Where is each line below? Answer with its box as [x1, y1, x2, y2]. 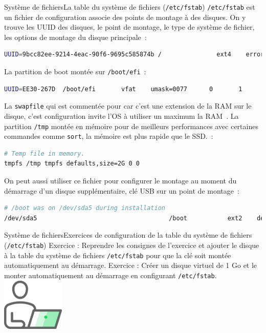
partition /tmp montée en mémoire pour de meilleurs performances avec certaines [4, 120, 258, 131]
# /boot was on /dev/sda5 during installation [4, 204, 165, 212]
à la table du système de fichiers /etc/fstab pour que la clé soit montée [4, 249, 231, 260]
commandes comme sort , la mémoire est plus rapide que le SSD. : [4, 131, 213, 141]
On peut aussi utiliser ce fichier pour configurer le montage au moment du [4, 175, 237, 186]
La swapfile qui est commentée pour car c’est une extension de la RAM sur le [4, 100, 252, 111]
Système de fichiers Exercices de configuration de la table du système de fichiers [4, 230, 252, 240]
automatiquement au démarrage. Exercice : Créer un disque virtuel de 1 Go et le [4, 260, 257, 270]
